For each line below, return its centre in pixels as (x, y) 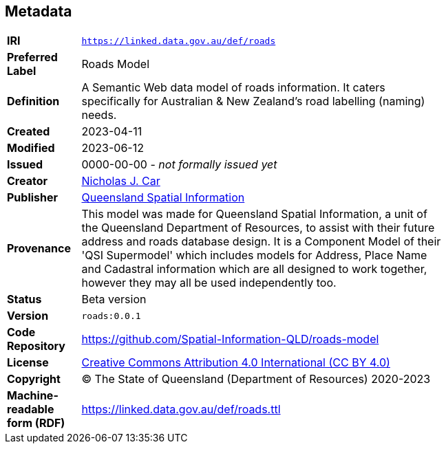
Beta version (114, 299)
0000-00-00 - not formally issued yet (179, 165)
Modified (31, 148)
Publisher (33, 198)
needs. (99, 115)
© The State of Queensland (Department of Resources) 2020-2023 (256, 379)
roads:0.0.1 (111, 316)
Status (24, 299)
